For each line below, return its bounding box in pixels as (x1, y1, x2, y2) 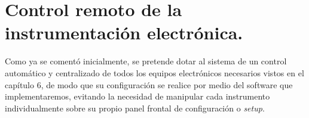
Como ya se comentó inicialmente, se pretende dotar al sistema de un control (5, 55, 287, 67)
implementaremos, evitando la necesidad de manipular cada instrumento (5, 90, 270, 103)
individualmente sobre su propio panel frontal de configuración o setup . (5, 101, 265, 114)
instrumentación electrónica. (5, 20, 243, 45)
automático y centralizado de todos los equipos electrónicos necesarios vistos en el (5, 66, 304, 79)
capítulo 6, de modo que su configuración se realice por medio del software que (5, 78, 293, 91)
